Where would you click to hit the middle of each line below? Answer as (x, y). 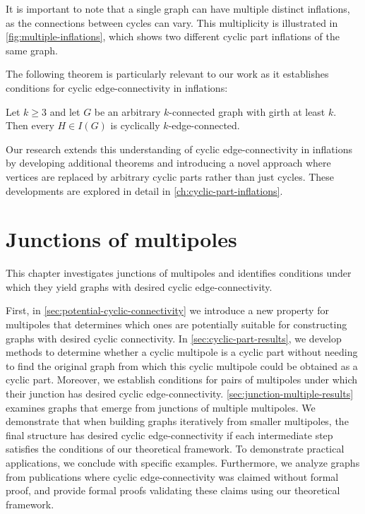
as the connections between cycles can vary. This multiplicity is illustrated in (172, 22)
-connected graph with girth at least (247, 111)
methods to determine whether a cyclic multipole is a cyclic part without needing (182, 352)
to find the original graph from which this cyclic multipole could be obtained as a (182, 365)
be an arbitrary (127, 111)
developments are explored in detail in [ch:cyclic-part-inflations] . (144, 190)
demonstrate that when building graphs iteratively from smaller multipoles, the (177, 421)
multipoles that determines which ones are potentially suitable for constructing (176, 324)
